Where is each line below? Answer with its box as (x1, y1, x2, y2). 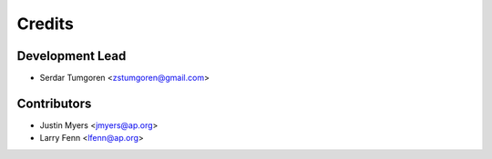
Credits (16, 14, 75, 34)
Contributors (16, 95, 92, 111)
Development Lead (16, 48, 127, 64)
